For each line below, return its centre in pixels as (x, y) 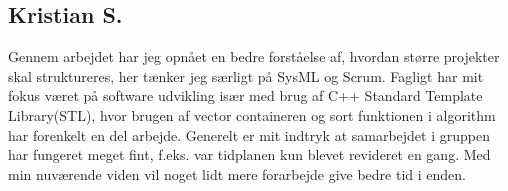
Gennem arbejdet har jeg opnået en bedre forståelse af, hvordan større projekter (254, 56)
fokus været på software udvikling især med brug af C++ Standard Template (245, 95)
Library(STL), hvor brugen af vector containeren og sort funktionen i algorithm (252, 114)
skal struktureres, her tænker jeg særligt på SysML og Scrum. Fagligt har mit (246, 75)
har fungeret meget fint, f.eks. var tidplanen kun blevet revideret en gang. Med (249, 154)
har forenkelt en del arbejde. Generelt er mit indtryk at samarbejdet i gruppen (249, 134)
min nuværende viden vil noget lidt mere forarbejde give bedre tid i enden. (237, 173)
